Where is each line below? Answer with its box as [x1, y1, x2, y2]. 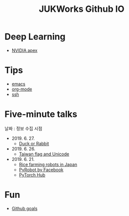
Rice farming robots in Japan [19, 161, 78, 167]
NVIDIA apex [11, 47, 38, 53]
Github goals [11, 205, 38, 211]
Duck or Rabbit [19, 140, 49, 146]
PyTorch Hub [19, 172, 45, 178]
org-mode [11, 86, 32, 92]
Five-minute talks [4, 109, 78, 120]
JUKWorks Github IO [39, 3, 125, 15]
